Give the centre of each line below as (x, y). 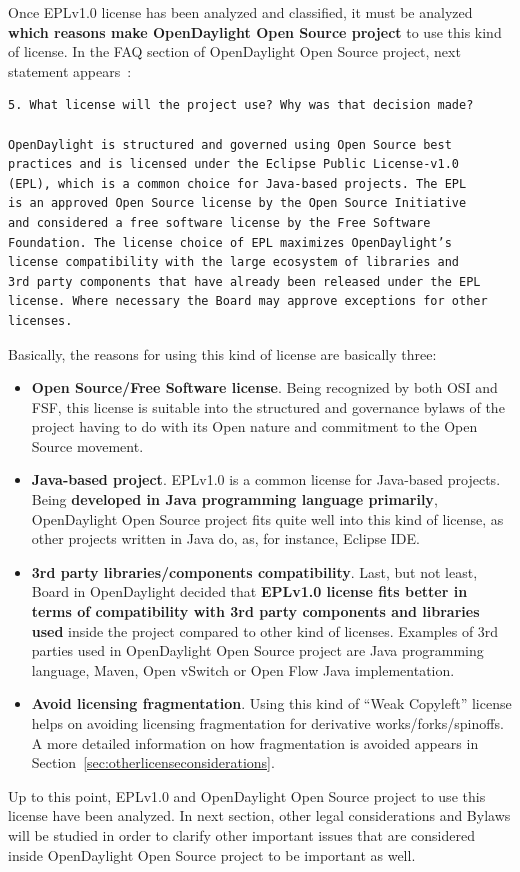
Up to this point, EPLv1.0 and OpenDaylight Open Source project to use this (247, 795)
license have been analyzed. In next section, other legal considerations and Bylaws (259, 815)
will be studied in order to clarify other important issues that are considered (241, 834)
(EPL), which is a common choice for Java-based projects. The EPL (237, 183)
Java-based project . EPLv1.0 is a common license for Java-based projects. (266, 479)
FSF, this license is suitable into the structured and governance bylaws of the (268, 406)
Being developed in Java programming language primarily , (234, 499)
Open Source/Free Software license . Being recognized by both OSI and (264, 387)
